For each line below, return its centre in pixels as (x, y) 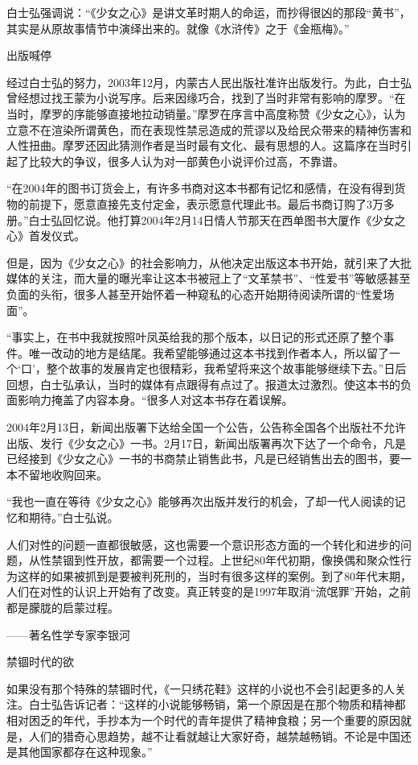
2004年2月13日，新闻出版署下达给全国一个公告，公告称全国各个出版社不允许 (206, 427)
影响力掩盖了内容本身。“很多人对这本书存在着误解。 (155, 400)
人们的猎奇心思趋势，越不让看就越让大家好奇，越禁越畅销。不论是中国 (214, 736)
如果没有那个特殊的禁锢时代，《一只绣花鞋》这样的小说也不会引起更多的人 (201, 688)
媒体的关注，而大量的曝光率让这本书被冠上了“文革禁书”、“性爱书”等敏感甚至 (209, 278)
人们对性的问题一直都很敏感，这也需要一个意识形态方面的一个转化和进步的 (203, 544)
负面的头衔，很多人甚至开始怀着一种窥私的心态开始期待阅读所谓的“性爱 (195, 294)
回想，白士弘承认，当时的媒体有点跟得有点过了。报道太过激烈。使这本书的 (203, 384)
